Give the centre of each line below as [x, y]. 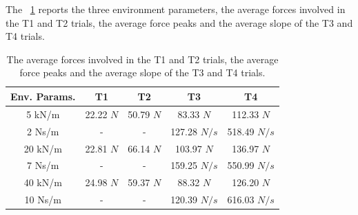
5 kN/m [43, 114]
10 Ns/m [43, 200]
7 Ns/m [43, 165]
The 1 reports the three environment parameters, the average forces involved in [176, 9]
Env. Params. [43, 96]
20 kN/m [43, 148]
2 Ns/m [43, 131]
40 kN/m [43, 182]
